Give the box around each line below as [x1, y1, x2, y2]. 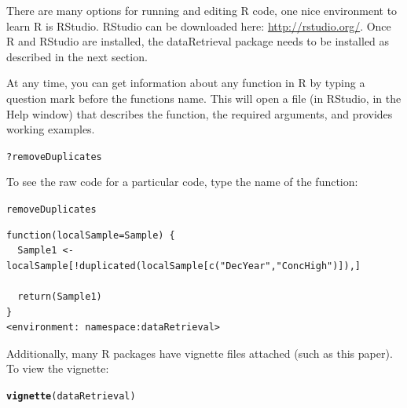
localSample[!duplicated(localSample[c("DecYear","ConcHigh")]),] [6, 260, 361, 271]
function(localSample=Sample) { [6, 229, 175, 241]
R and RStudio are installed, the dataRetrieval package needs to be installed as [6, 33, 390, 49]
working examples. [6, 121, 95, 137]
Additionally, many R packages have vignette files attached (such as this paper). [6, 344, 393, 361]
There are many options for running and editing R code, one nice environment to [6, 2, 398, 18]
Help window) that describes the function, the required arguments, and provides [6, 105, 393, 122]
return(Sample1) [17, 291, 102, 303]
